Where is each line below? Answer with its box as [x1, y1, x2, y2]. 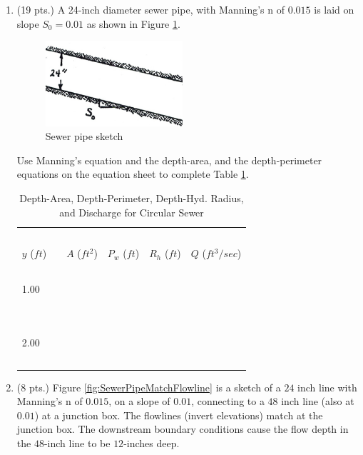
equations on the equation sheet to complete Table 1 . [16, 166, 249, 181]
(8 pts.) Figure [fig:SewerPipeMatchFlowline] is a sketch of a [16, 379, 281, 394]
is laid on [314, 2, 354, 16]
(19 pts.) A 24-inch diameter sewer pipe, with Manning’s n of [16, 2, 285, 16]
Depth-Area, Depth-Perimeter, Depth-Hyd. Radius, [19, 191, 244, 206]
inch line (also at [281, 394, 354, 409]
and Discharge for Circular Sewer [59, 204, 204, 219]
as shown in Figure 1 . [86, 16, 180, 31]
